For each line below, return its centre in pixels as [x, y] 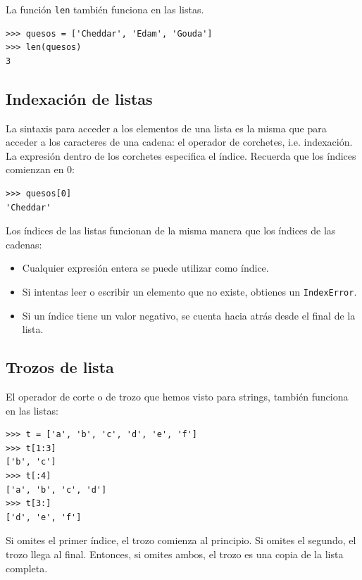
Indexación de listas [79, 98]
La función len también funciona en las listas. [105, 9]
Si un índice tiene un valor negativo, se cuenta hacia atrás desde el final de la [189, 315]
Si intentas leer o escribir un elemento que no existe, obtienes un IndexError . [189, 291]
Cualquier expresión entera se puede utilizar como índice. [145, 268]
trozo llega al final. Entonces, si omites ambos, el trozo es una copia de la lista [175, 554]
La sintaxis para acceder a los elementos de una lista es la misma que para [166, 128]
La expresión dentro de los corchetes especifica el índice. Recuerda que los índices [181, 155]
